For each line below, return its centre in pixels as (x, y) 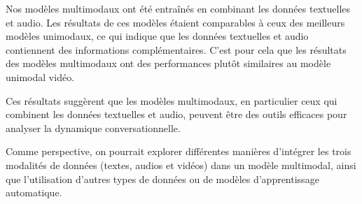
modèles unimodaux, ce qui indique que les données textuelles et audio (157, 36)
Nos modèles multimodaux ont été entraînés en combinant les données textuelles (178, 8)
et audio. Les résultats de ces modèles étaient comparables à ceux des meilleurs (175, 22)
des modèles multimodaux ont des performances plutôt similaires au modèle (168, 63)
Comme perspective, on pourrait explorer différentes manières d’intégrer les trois (179, 151)
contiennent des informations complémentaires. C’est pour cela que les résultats (176, 49)
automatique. (34, 192)
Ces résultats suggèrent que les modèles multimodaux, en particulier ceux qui (172, 100)
